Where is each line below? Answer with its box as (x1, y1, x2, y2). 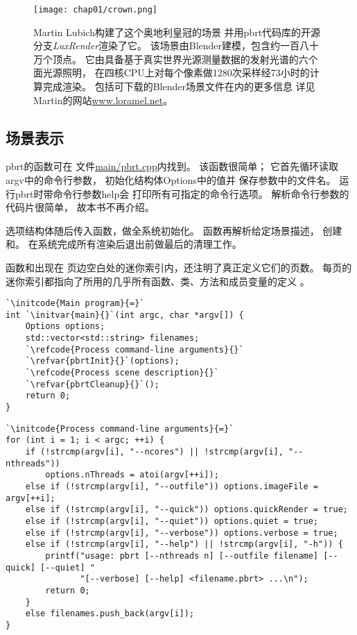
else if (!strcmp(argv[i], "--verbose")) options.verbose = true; (25, 527, 338, 538)
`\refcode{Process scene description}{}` (25, 368, 219, 378)
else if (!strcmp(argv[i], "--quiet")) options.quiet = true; (25, 516, 319, 526)
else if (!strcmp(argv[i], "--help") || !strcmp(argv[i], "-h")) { (25, 539, 343, 550)
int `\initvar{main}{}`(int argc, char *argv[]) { (6, 310, 244, 320)
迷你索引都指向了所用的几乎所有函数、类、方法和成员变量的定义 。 (6, 273, 310, 288)
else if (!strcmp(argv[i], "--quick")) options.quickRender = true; (25, 505, 348, 515)
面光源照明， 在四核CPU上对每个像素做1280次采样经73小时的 (33, 65, 310, 80)
